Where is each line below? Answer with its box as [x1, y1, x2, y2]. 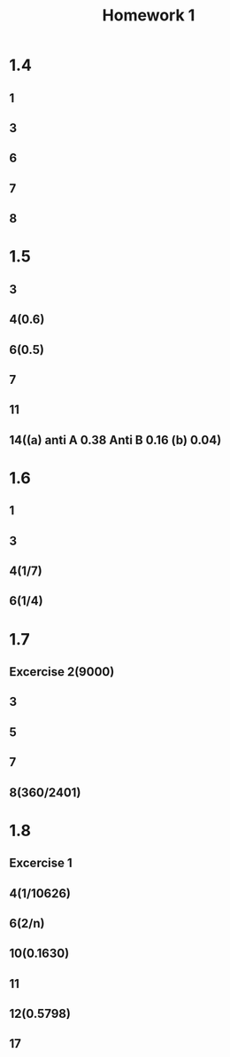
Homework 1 [102, 5, 195, 26]
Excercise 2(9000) [9, 664, 115, 679]
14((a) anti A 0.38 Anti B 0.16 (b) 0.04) [9, 432, 222, 448]
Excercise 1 [9, 856, 73, 871]
